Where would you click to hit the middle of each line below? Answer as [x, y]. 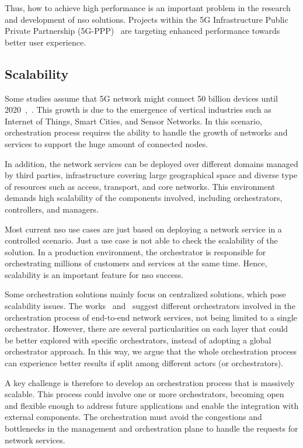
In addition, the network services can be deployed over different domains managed [151, 163]
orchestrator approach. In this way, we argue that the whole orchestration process [151, 351]
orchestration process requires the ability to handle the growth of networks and [146, 132]
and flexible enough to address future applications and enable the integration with [152, 405]
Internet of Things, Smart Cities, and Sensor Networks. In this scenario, [133, 121]
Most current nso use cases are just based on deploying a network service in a [143, 229]
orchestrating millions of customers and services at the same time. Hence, [136, 263]
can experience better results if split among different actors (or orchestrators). [144, 363]
